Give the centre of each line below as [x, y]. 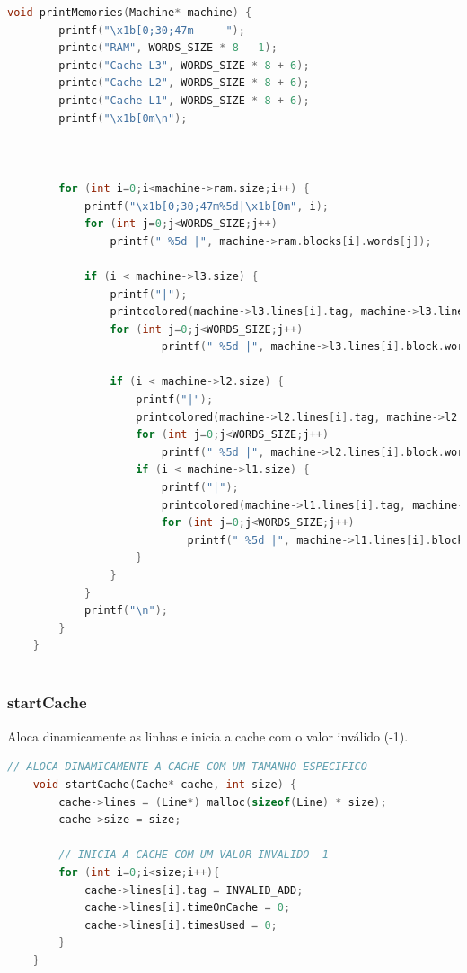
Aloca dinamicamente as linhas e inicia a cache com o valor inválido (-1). [208, 736]
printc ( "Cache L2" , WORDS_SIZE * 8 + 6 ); [184, 83]
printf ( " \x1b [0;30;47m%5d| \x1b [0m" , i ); [207, 206]
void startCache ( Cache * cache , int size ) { [165, 784]
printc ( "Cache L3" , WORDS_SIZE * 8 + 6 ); [184, 65]
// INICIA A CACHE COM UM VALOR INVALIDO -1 [194, 855]
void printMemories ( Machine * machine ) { [130, 13]
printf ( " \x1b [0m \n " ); [123, 118]
